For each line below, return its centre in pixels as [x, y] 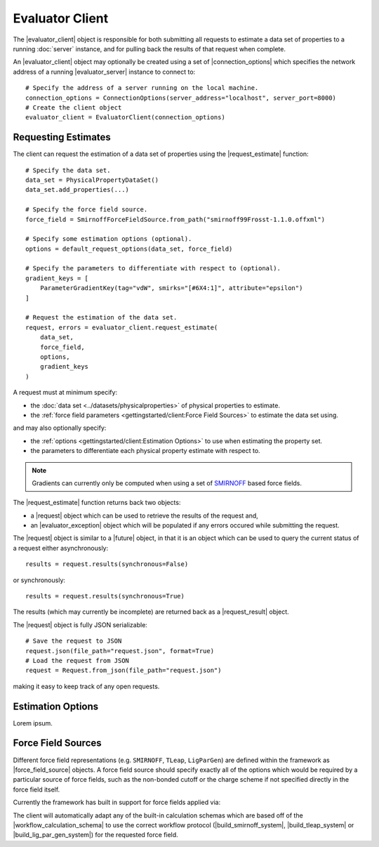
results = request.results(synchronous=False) [107, 564]
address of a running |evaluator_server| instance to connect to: [104, 72]
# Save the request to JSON [74, 641]
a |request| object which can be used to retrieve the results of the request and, [145, 516]
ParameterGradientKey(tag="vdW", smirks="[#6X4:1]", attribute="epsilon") [171, 288]
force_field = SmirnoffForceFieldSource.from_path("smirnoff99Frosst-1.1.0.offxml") [175, 219]
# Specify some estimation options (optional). [109, 239]
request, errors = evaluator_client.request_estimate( [122, 327]
